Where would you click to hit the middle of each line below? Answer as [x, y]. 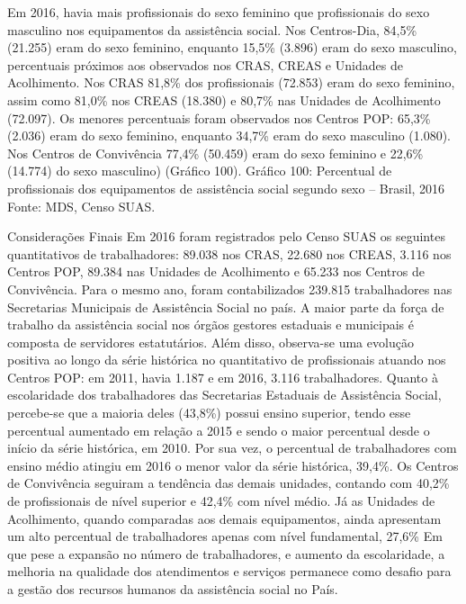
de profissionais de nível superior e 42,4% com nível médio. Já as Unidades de [221, 501]
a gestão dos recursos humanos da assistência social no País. [173, 589]
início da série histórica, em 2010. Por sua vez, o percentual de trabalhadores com [232, 448]
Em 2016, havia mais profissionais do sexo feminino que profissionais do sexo [219, 12]
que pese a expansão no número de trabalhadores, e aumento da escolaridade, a [226, 553]
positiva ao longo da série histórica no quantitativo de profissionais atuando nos [227, 360]
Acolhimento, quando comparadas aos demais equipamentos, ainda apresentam [224, 518]
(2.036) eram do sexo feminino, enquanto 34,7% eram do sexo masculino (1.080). [229, 135]
